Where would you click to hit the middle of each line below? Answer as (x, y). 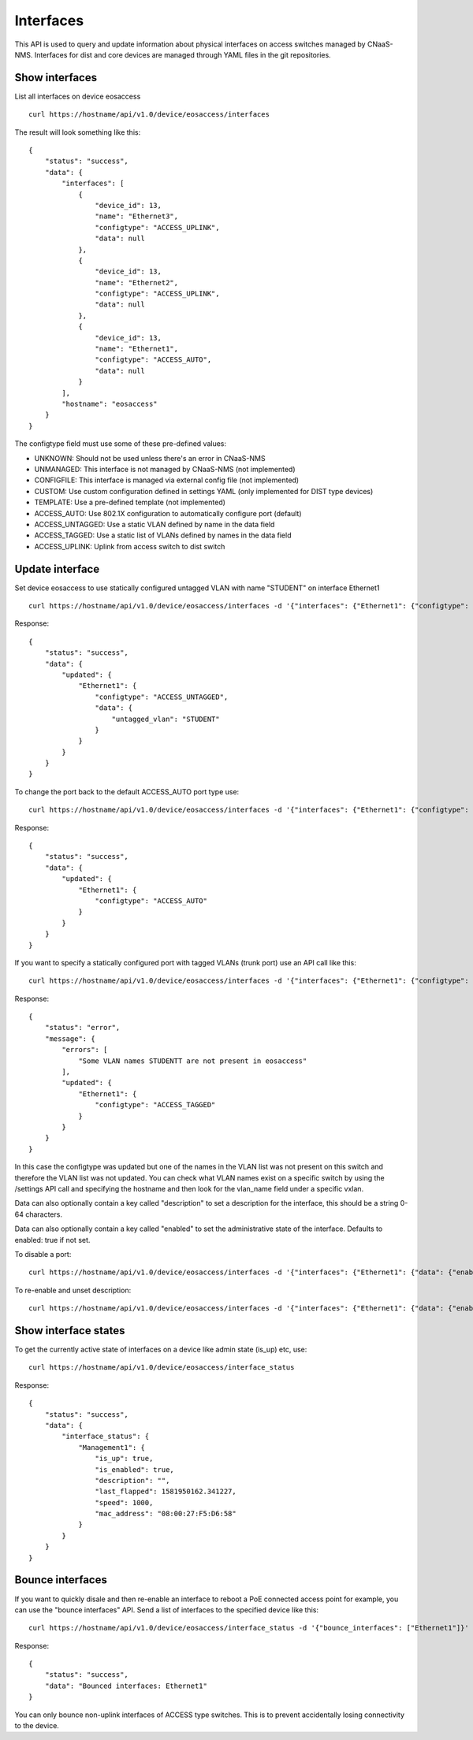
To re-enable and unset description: (73, 1290)
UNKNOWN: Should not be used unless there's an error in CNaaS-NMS (150, 458)
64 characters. (39, 1214)
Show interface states (70, 1331)
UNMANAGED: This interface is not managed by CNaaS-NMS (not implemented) (165, 469)
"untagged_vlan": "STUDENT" (166, 719)
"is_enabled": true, (135, 1469)
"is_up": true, (124, 1459)
